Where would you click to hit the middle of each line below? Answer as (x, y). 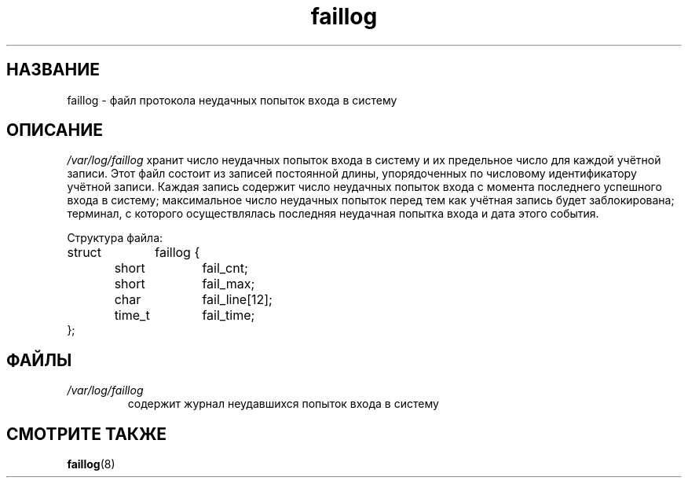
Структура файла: (115, 238)
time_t (132, 315)
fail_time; (229, 315)
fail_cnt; (225, 268)
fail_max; (229, 284)
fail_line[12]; (237, 300)
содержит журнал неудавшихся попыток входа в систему (283, 404)
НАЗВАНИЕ (53, 70)
